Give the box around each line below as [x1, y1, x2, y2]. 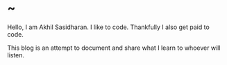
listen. [7, 50, 25, 59]
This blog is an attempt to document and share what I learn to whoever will [7, 44, 221, 52]
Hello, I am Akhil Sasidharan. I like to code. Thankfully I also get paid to [7, 23, 210, 31]
